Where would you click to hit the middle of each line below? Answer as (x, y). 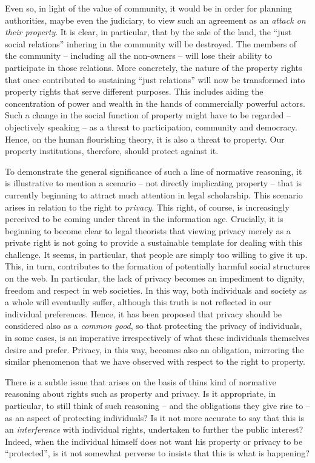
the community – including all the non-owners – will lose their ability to (139, 56)
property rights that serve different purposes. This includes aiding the (134, 91)
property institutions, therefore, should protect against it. (112, 151)
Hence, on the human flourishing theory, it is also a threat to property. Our (145, 139)
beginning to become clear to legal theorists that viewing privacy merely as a (148, 230)
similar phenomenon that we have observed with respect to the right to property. (155, 361)
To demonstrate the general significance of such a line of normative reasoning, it (154, 171)
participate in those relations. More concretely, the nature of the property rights (154, 67)
